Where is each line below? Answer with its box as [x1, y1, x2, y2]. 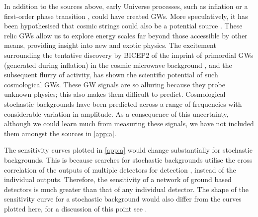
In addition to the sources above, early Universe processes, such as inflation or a [4, 1, 248, 11]
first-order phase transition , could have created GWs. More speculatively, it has [4, 10, 248, 21]
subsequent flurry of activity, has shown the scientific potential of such [4, 69, 218, 80]
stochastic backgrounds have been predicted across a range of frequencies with [4, 98, 242, 109]
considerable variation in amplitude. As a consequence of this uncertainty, [4, 108, 229, 119]
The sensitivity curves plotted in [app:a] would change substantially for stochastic [4, 145, 253, 155]
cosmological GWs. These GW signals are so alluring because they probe [4, 79, 225, 89]
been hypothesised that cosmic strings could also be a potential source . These [4, 20, 243, 31]
